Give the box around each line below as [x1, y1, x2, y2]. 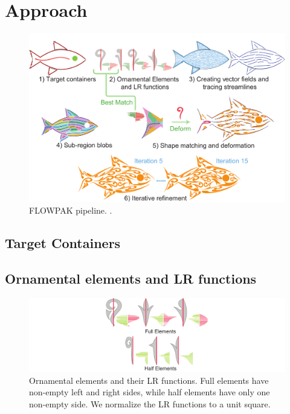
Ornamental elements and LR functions [5, 269, 257, 287]
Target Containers [5, 234, 121, 252]
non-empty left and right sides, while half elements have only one [29, 386, 270, 398]
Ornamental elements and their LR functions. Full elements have [29, 374, 269, 386]
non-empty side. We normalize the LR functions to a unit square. [29, 397, 271, 410]
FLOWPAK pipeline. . [29, 204, 112, 217]
